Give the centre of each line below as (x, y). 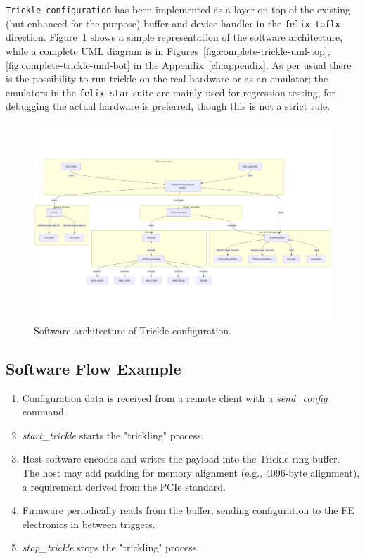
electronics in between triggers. (89, 523)
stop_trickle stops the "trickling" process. (111, 547)
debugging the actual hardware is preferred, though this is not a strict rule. (168, 106)
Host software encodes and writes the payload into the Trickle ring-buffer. (181, 459)
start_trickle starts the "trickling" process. (113, 435)
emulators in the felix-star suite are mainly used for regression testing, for (171, 92)
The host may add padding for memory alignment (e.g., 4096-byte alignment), (191, 473)
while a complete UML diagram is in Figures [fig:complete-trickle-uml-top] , (168, 50)
